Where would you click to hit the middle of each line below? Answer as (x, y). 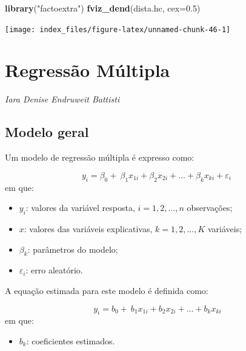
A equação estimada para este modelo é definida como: (107, 290)
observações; (210, 208)
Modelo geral (47, 132)
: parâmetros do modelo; (73, 249)
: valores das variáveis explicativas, (88, 228)
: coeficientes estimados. (71, 340)
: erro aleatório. (54, 270)
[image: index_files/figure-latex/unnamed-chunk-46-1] (118, 29)
